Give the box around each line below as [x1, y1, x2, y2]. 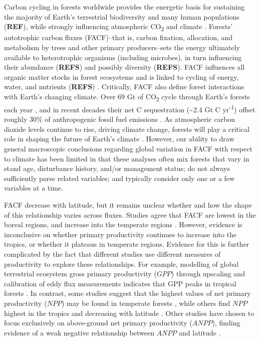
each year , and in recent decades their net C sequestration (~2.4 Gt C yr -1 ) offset [4, 103, 255, 114]
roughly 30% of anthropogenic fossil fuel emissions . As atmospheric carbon [4, 114, 235, 124]
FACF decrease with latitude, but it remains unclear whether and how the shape [4, 200, 252, 210]
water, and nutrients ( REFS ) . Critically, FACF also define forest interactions [4, 81, 244, 92]
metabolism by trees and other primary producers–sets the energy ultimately [4, 42, 240, 52]
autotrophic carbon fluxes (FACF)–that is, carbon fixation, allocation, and [4, 32, 233, 43]
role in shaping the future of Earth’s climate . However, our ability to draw [4, 133, 234, 144]
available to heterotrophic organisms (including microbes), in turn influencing [4, 52, 242, 62]
